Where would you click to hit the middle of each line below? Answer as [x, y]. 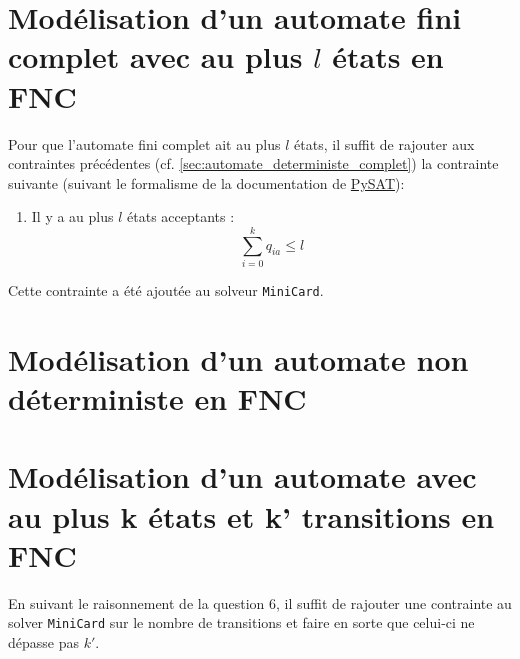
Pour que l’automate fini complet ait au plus [144, 143]
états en [388, 56]
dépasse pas [43, 641]
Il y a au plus [72, 216]
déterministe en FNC [157, 398]
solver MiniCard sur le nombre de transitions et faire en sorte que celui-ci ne [241, 622]
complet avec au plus [155, 56]
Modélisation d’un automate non [238, 358]
